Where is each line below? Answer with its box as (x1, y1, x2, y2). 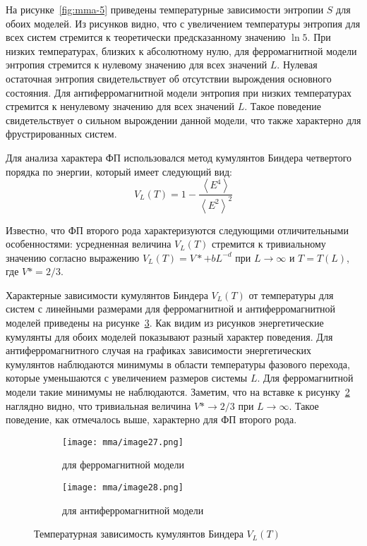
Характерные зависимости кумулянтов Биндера (6, 287, 208, 302)
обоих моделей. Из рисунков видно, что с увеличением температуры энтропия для (6, 16, 361, 30)
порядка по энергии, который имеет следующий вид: (6, 164, 232, 178)
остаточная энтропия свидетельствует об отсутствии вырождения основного (6, 71, 332, 85)
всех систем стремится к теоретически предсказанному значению (6, 30, 286, 44)
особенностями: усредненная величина (6, 236, 172, 251)
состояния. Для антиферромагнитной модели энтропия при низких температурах (6, 85, 352, 99)
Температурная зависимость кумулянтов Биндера (34, 526, 243, 541)
